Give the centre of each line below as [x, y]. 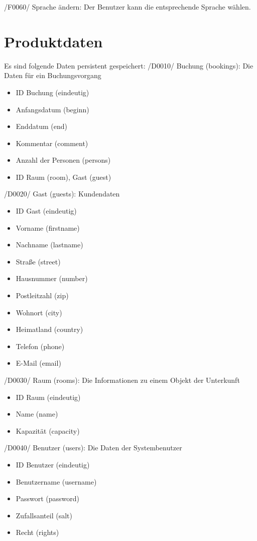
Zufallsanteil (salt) [44, 515]
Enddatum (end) [41, 126]
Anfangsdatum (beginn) [52, 109]
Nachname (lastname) [49, 245]
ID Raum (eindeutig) [48, 397]
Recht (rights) [37, 532]
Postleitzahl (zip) [42, 295]
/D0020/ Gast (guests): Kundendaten [62, 194]
